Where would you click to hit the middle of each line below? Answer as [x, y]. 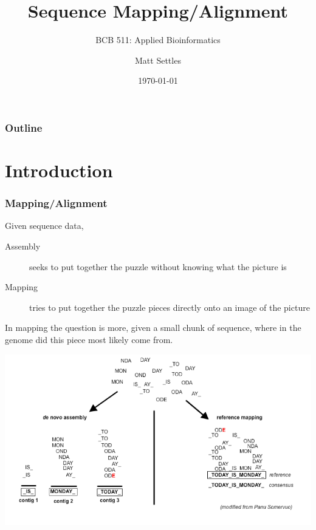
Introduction [59, 170]
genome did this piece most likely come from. [89, 339]
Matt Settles [158, 60]
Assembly [23, 246]
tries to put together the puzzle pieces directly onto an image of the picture [170, 307]
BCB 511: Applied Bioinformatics [158, 40]
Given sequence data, [44, 226]
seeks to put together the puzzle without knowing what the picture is [158, 266]
